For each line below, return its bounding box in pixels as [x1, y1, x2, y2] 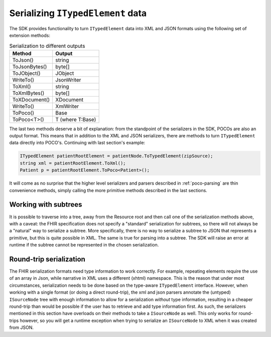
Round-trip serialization [9, 255, 85, 264]
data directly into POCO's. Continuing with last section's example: [9, 140, 146, 146]
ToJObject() [12, 69, 41, 76]
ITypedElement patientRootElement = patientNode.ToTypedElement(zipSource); [20, 153, 213, 159]
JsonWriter [55, 76, 81, 83]
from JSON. [9, 324, 34, 330]
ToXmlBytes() [12, 90, 45, 97]
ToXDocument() [12, 96, 50, 103]
